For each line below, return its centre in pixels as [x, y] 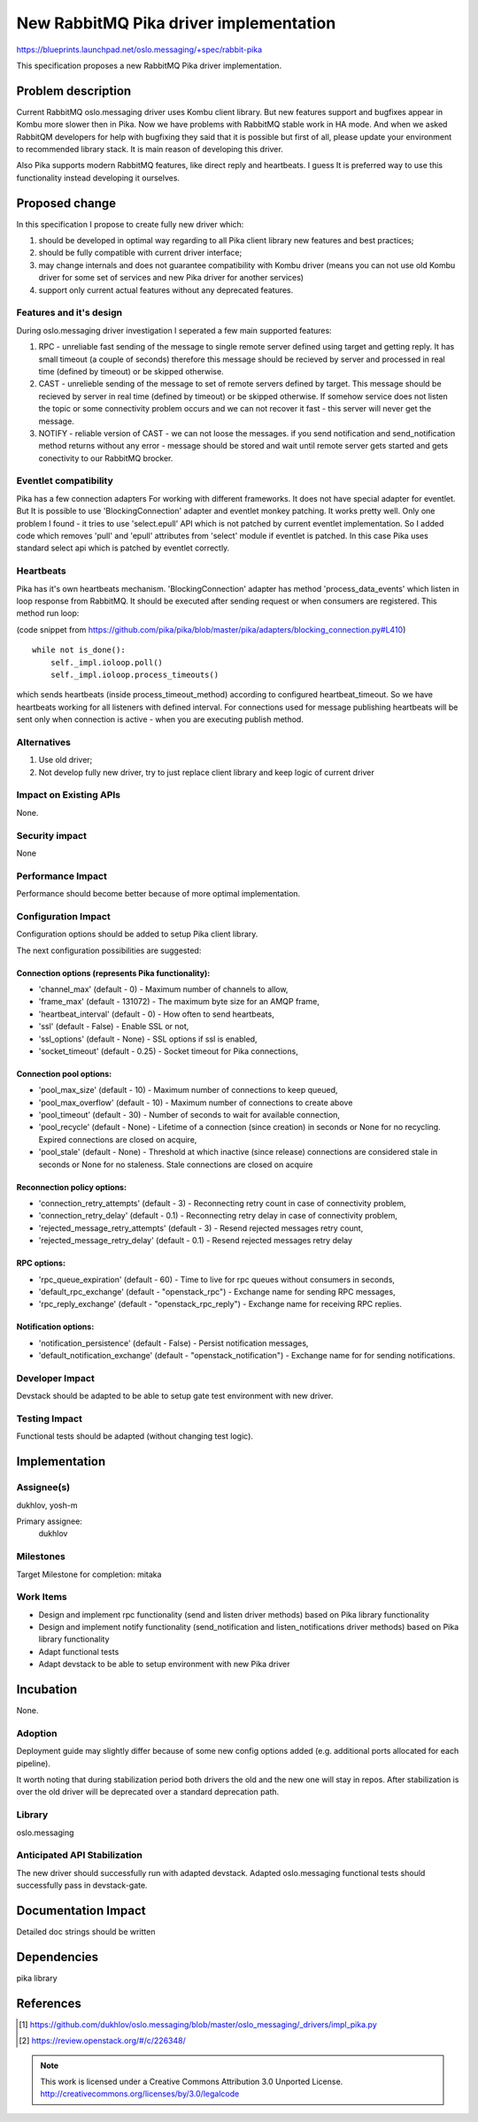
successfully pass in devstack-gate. [82, 1886]
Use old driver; [66, 760]
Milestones [41, 1557]
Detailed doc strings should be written [86, 1932]
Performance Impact [62, 876]
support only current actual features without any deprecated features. [166, 290]
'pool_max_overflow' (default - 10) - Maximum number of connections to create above [196, 1103]
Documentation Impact [81, 1910]
